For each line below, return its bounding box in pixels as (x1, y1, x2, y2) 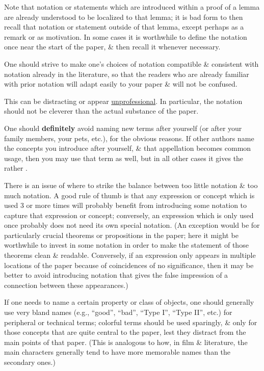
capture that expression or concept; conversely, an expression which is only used (4, 209, 254, 220)
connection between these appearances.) (4, 279, 128, 290)
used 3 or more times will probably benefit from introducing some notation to (4, 200, 247, 210)
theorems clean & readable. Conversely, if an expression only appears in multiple (4, 250, 256, 260)
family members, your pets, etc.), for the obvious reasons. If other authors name (4, 132, 254, 143)
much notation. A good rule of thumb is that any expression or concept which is (4, 190, 255, 200)
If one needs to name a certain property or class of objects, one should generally (4, 297, 254, 307)
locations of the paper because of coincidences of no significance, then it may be (4, 259, 254, 270)
